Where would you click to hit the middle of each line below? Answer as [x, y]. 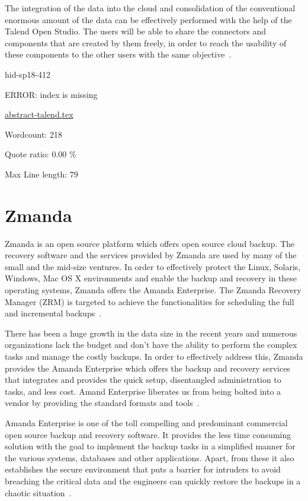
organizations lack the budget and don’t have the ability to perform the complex [151, 345]
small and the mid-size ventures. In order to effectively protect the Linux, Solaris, [153, 266]
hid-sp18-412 [28, 74]
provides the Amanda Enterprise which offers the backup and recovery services [147, 368]
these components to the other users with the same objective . [118, 54]
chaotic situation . [38, 492]
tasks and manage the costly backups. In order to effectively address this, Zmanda [154, 356]
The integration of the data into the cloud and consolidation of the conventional [150, 8]
